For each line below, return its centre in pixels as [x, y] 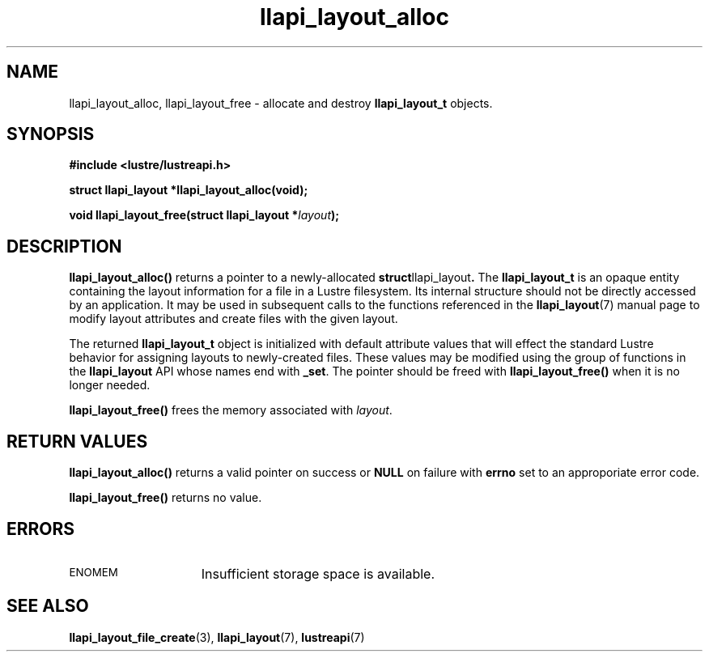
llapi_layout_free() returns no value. [166, 498]
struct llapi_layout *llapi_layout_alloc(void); [189, 190]
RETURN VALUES [77, 441]
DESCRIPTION [64, 246]
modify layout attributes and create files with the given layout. [234, 319]
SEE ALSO [48, 606]
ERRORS [41, 529]
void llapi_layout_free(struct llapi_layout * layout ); [204, 215]
